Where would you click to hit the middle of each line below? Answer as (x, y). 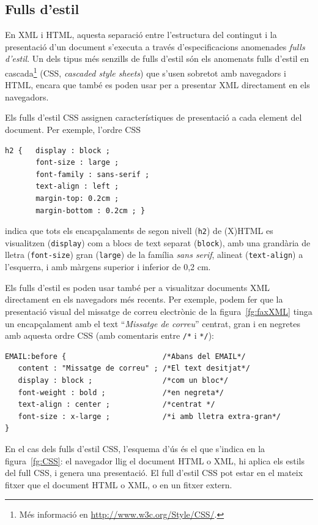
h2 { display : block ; (57, 150)
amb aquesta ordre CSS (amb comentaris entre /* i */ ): (109, 335)
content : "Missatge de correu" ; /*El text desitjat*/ (134, 368)
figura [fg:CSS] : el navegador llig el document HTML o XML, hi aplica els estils (155, 460)
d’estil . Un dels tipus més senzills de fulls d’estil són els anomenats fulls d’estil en (157, 59)
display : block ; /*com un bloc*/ (123, 380)
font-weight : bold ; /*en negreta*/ (121, 392)
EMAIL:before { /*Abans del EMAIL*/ (125, 356)
